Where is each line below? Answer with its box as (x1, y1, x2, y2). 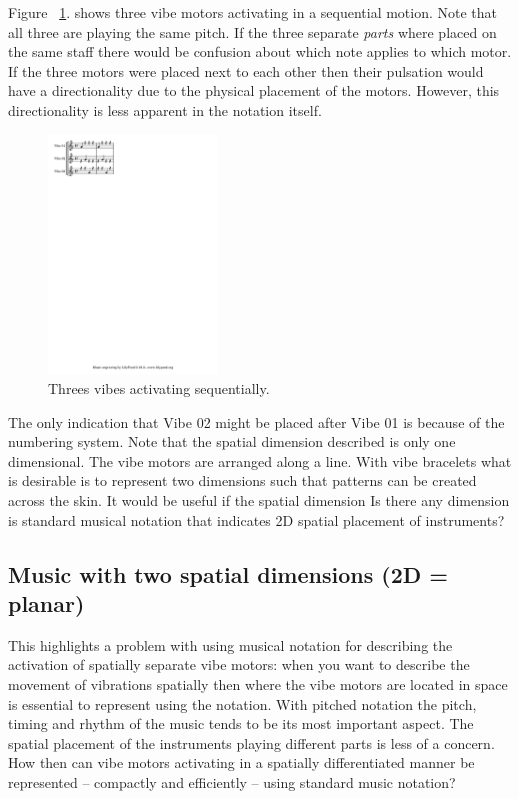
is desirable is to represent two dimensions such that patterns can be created (8, 470, 477, 491)
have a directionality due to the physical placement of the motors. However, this (8, 80, 500, 101)
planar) (8, 587, 85, 618)
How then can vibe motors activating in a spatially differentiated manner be (8, 752, 475, 773)
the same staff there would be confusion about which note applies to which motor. (8, 41, 512, 62)
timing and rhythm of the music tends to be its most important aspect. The (8, 713, 474, 734)
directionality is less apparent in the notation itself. (8, 99, 322, 120)
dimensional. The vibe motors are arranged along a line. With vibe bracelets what (8, 450, 512, 471)
